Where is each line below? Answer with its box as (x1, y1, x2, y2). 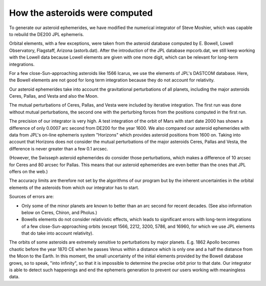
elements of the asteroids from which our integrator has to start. (9, 184, 139, 190)
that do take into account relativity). (21, 230, 94, 236)
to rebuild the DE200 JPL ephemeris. (9, 31, 84, 37)
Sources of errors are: (9, 194, 54, 200)
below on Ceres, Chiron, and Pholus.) (21, 210, 98, 215)
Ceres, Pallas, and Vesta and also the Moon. (9, 93, 99, 99)
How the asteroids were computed (9, 7, 153, 18)
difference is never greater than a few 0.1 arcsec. (9, 145, 108, 151)
